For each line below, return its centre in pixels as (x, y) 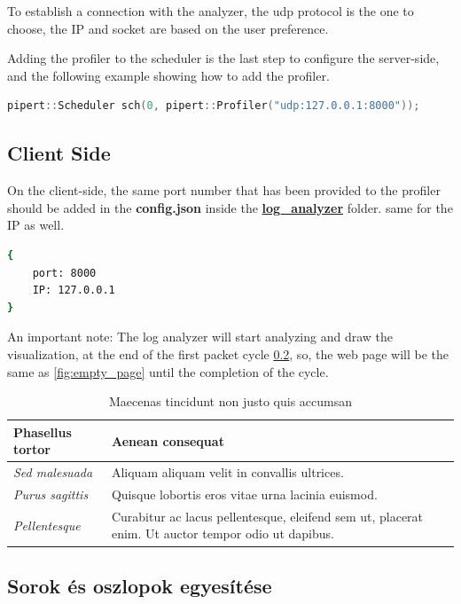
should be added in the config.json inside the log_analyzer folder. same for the (230, 207)
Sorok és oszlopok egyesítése (140, 585)
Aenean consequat (168, 440)
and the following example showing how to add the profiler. (168, 75)
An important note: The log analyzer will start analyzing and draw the (200, 337)
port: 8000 (64, 273)
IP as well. (36, 225)
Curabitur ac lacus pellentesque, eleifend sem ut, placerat (267, 516)
